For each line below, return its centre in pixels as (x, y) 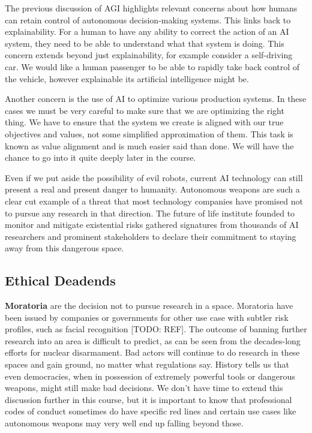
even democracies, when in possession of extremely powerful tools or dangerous (150, 376)
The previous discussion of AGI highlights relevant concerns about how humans (151, 8)
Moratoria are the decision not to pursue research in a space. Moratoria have (149, 306)
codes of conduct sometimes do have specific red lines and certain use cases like (151, 411)
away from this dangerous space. (64, 248)
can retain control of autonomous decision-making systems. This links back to (148, 19)
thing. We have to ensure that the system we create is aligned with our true (144, 122)
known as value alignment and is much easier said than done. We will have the (149, 145)
